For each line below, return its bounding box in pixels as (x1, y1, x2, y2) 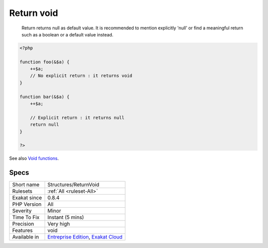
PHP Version (12, 201, 42, 208)
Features (12, 227, 33, 234)
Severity (12, 207, 32, 214)
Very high (47, 221, 70, 228)
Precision (12, 221, 34, 228)
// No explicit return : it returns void (30, 73, 133, 79)
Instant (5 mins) (47, 214, 84, 221)
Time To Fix (12, 214, 40, 221)
